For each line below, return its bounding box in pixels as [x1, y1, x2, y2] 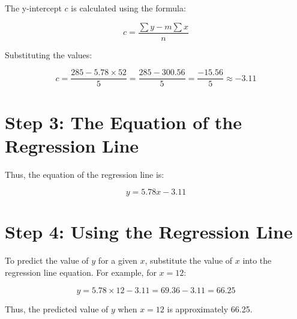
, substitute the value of [145, 254, 233, 267]
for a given [98, 254, 137, 267]
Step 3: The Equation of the [5, 109, 242, 134]
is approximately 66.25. [167, 302, 253, 315]
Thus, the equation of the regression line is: [5, 168, 164, 180]
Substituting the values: [5, 48, 92, 61]
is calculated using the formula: [71, 2, 186, 14]
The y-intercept [5, 2, 62, 14]
